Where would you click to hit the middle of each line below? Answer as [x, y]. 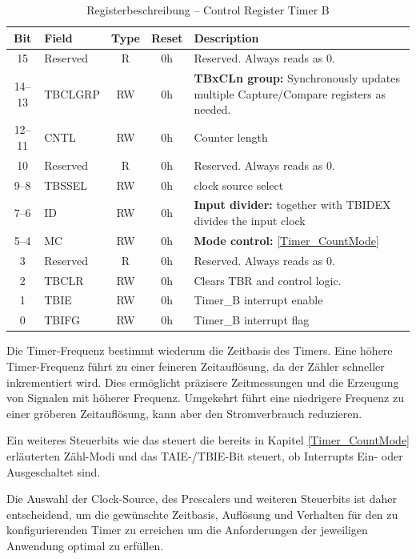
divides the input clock [250, 221]
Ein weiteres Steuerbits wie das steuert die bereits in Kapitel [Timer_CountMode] [208, 440]
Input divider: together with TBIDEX [292, 205]
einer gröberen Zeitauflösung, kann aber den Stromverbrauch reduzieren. [184, 413]
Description [226, 37]
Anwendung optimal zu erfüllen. [85, 545]
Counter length [231, 137]
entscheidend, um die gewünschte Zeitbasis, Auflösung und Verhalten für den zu [202, 514]
